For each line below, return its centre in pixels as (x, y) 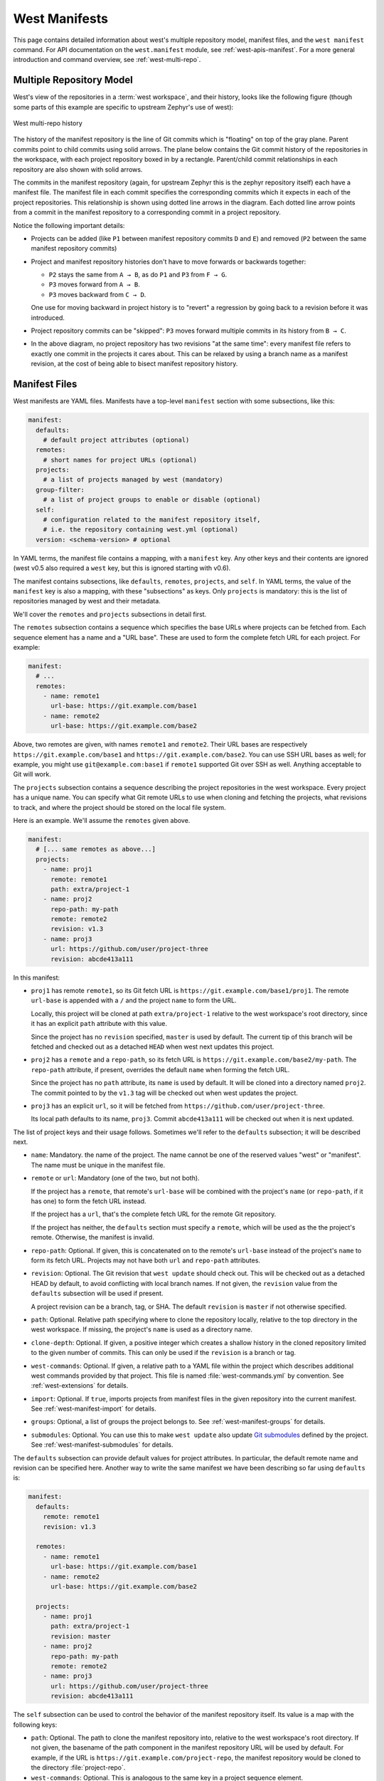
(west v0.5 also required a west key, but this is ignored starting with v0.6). (122, 568)
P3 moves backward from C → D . (97, 294)
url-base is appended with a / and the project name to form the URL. (134, 1000)
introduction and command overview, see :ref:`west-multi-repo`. (107, 60)
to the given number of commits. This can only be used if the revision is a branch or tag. (164, 1353)
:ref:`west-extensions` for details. (80, 1386)
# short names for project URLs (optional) (120, 460)
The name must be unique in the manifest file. (98, 1165)
